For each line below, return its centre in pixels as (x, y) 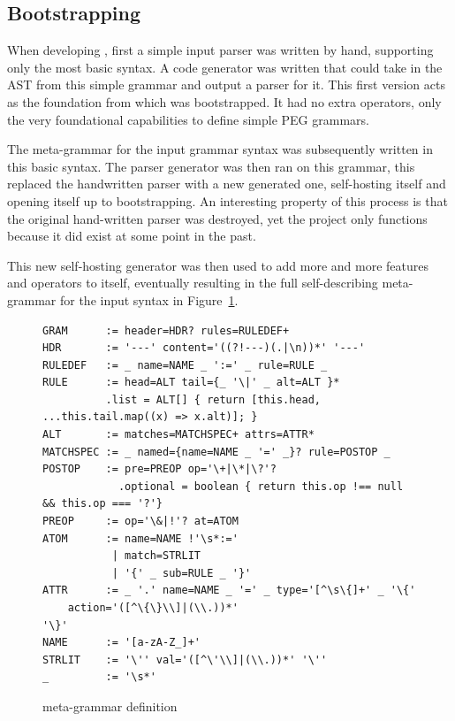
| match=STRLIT (156, 556)
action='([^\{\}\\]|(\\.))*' (153, 608)
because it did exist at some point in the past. (132, 236)
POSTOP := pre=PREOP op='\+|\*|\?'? (159, 469)
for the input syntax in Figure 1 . (149, 299)
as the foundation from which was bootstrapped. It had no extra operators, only (224, 101)
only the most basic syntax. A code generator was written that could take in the (225, 67)
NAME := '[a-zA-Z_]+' (121, 643)
